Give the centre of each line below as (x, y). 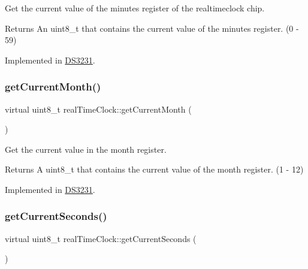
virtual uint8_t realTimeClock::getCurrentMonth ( (98, 109)
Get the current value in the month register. (86, 149)
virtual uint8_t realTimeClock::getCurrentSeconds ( (101, 238)
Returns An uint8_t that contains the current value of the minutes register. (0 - (152, 28)
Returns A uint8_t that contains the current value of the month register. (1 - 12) (154, 169)
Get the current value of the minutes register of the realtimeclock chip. (135, 8)
